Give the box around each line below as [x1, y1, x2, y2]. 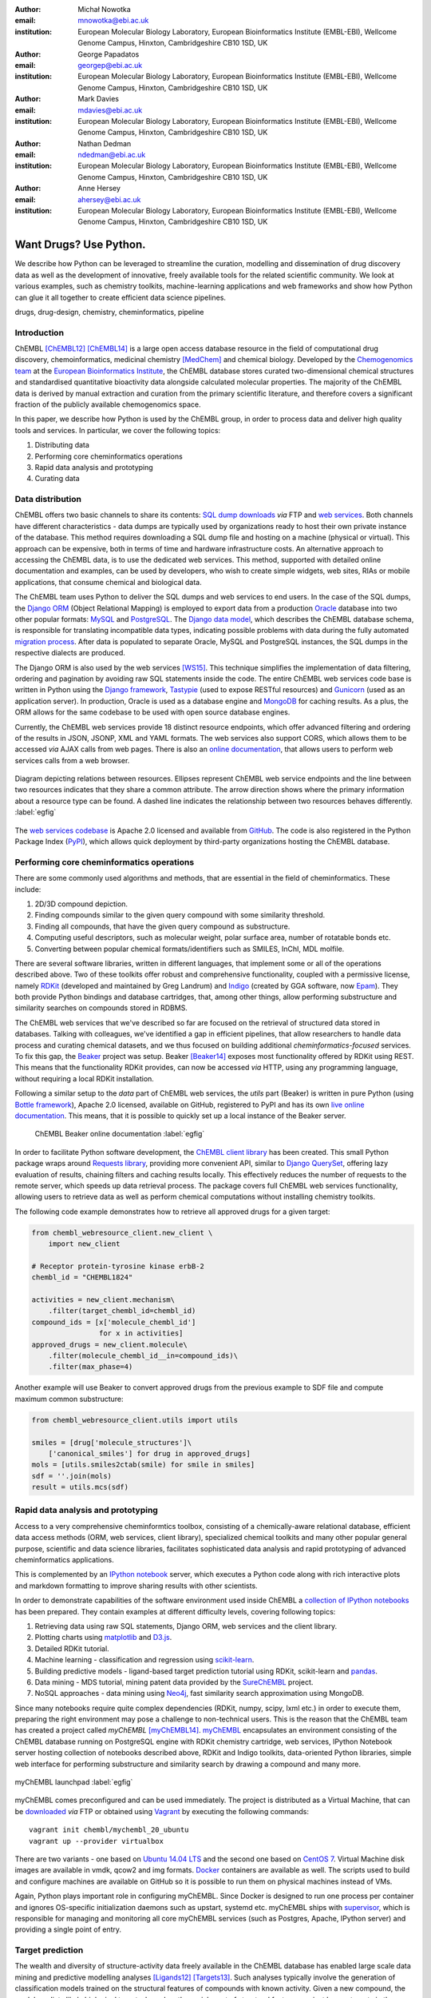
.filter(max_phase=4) [48, 1363, 133, 1371]
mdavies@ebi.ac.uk [77, 105, 143, 115]
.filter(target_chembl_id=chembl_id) [48, 1307, 196, 1315]
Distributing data [34, 440, 89, 450]
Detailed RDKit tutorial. [34, 1643, 109, 1654]
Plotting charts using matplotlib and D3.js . [34, 1633, 172, 1642]
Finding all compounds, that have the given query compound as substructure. [34, 921, 291, 931]
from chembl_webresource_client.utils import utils [31, 1415, 239, 1424]
